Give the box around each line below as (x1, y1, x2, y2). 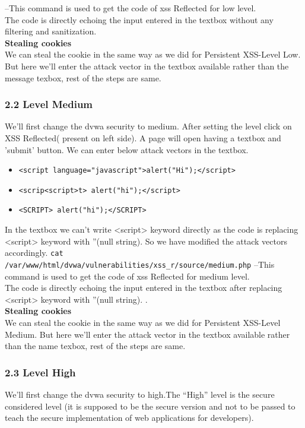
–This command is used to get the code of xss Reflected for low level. (5, 2, 256, 14)
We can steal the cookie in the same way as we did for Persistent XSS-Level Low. (5, 48, 301, 61)
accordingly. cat (5, 246, 63, 259)
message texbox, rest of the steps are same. (5, 71, 161, 84)
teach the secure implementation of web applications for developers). (5, 411, 254, 424)
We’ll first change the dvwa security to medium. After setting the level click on (5, 120, 292, 132)
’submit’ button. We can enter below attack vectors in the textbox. (5, 143, 249, 156)
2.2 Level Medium (5, 97, 93, 112)
